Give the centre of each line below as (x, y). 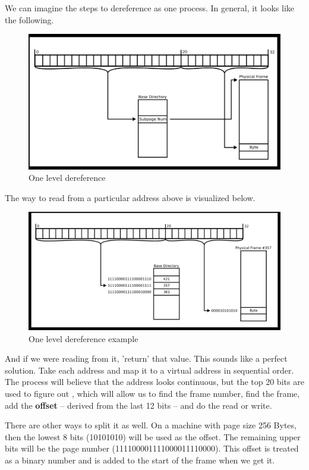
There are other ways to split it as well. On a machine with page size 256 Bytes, (151, 425)
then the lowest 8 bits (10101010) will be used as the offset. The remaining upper (153, 436)
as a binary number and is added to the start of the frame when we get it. (140, 460)
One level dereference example (83, 338)
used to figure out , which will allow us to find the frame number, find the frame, (152, 393)
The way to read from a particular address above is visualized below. (130, 197)
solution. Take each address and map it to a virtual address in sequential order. (149, 370)
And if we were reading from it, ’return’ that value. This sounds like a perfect (146, 358)
